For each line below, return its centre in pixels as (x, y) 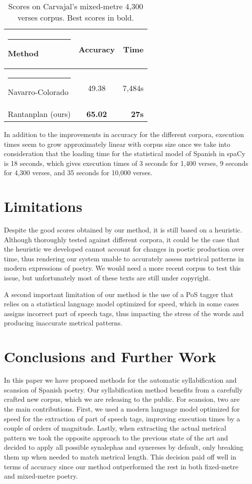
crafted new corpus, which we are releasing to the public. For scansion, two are (122, 399)
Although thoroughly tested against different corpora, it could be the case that (122, 239)
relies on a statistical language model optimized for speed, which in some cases (122, 304)
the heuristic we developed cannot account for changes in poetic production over (124, 249)
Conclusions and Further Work (110, 357)
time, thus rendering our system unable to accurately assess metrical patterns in (124, 258)
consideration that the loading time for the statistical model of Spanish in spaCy (125, 153)
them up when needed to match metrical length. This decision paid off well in (120, 456)
